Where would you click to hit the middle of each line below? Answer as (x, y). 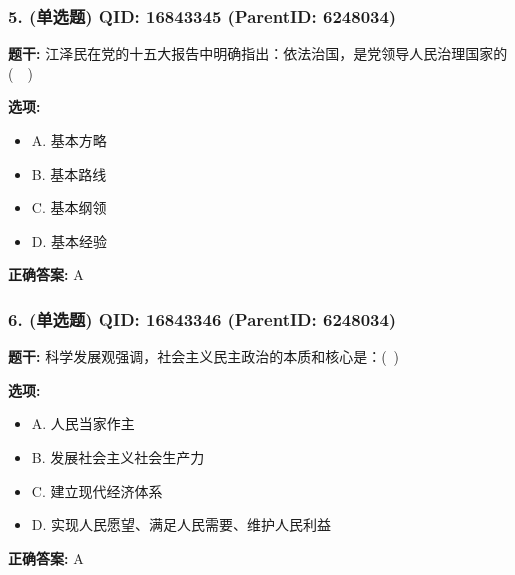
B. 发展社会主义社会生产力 (118, 456)
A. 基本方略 (69, 140)
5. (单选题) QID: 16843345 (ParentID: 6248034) (202, 15)
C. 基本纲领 (69, 207)
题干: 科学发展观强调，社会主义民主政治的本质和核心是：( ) (204, 356)
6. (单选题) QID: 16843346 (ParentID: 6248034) (202, 318)
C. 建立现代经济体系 (97, 490)
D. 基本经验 (69, 240)
